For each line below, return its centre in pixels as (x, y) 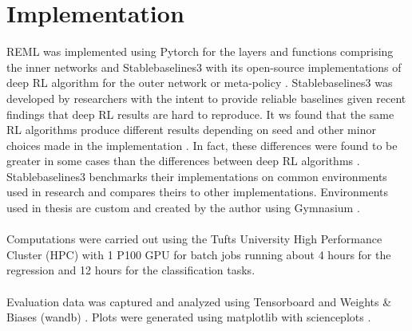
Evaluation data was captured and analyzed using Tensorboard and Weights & (199, 301)
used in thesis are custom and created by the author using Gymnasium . (183, 208)
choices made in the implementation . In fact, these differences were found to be (202, 145)
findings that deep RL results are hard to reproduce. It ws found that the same (200, 114)
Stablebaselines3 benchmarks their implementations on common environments (197, 176)
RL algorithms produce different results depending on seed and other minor (191, 130)
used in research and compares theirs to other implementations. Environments (198, 192)
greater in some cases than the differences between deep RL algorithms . (183, 161)
